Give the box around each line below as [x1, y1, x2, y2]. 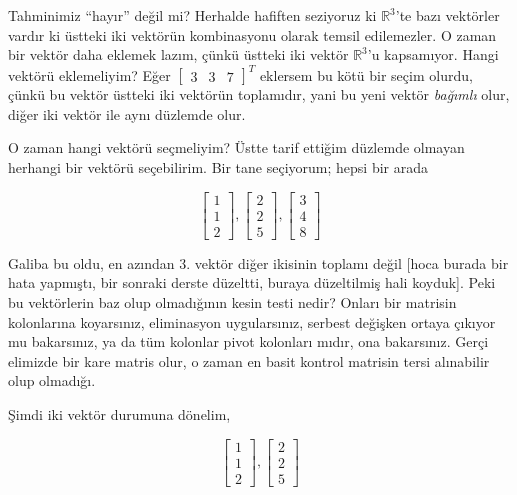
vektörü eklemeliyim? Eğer [8, 64, 171, 85]
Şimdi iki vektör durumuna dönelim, [8, 403, 231, 424]
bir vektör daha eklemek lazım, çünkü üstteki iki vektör [8, 44, 349, 65]
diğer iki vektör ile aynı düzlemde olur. [8, 103, 246, 124]
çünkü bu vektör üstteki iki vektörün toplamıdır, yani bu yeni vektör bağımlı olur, [8, 84, 510, 105]
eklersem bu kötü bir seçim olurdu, [259, 64, 473, 85]
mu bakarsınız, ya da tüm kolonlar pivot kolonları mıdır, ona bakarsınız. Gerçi [8, 331, 489, 352]
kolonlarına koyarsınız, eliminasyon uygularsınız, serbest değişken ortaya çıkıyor [8, 311, 496, 332]
